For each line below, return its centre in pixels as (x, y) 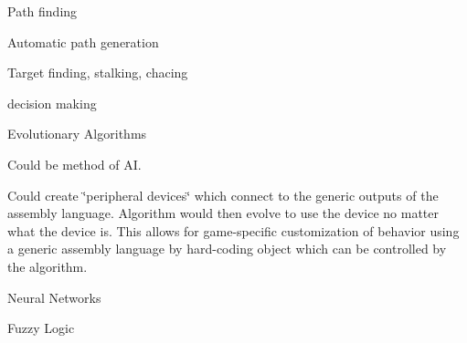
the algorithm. (48, 266)
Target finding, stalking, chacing (98, 73)
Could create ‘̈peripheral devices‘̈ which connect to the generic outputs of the (223, 195)
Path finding (42, 11)
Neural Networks (54, 297)
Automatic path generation (83, 42)
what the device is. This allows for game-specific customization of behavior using (233, 230)
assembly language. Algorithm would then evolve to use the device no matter (223, 213)
